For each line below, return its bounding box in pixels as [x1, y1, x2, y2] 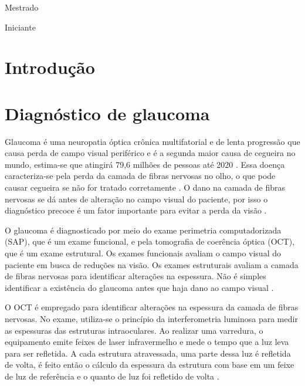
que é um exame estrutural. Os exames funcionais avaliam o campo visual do [5, 247, 281, 259]
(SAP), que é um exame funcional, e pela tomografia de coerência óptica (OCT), [5, 235, 295, 248]
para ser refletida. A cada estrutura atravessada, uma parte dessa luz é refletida [5, 347, 291, 359]
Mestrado [5, 1, 39, 13]
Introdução [5, 55, 95, 79]
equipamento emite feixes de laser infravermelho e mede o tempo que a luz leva [5, 336, 289, 348]
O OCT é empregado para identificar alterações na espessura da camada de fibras [5, 301, 299, 313]
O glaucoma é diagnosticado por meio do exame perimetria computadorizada [5, 224, 282, 236]
